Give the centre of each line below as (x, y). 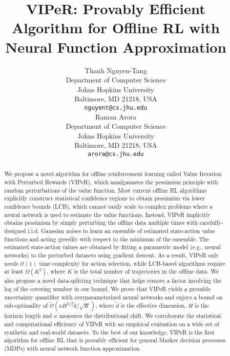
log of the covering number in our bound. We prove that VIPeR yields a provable (107, 288)
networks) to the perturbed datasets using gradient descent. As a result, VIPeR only (112, 255)
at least (14, 271)
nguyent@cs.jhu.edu (116, 108)
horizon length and (28, 316)
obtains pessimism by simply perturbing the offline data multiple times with (101, 223)
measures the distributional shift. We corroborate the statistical (140, 316)
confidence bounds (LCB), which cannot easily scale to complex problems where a (108, 206)
